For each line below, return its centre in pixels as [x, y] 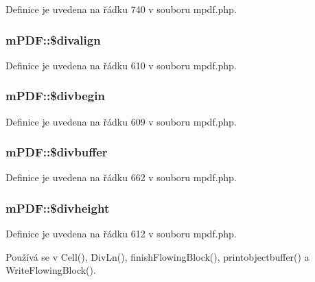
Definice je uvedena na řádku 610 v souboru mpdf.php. [121, 65]
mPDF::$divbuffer [57, 152]
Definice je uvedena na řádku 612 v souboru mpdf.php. [121, 234]
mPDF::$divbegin [55, 96]
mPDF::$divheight [58, 208]
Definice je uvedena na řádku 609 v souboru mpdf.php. [121, 121]
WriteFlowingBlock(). [51, 270]
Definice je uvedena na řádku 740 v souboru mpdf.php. [121, 9]
